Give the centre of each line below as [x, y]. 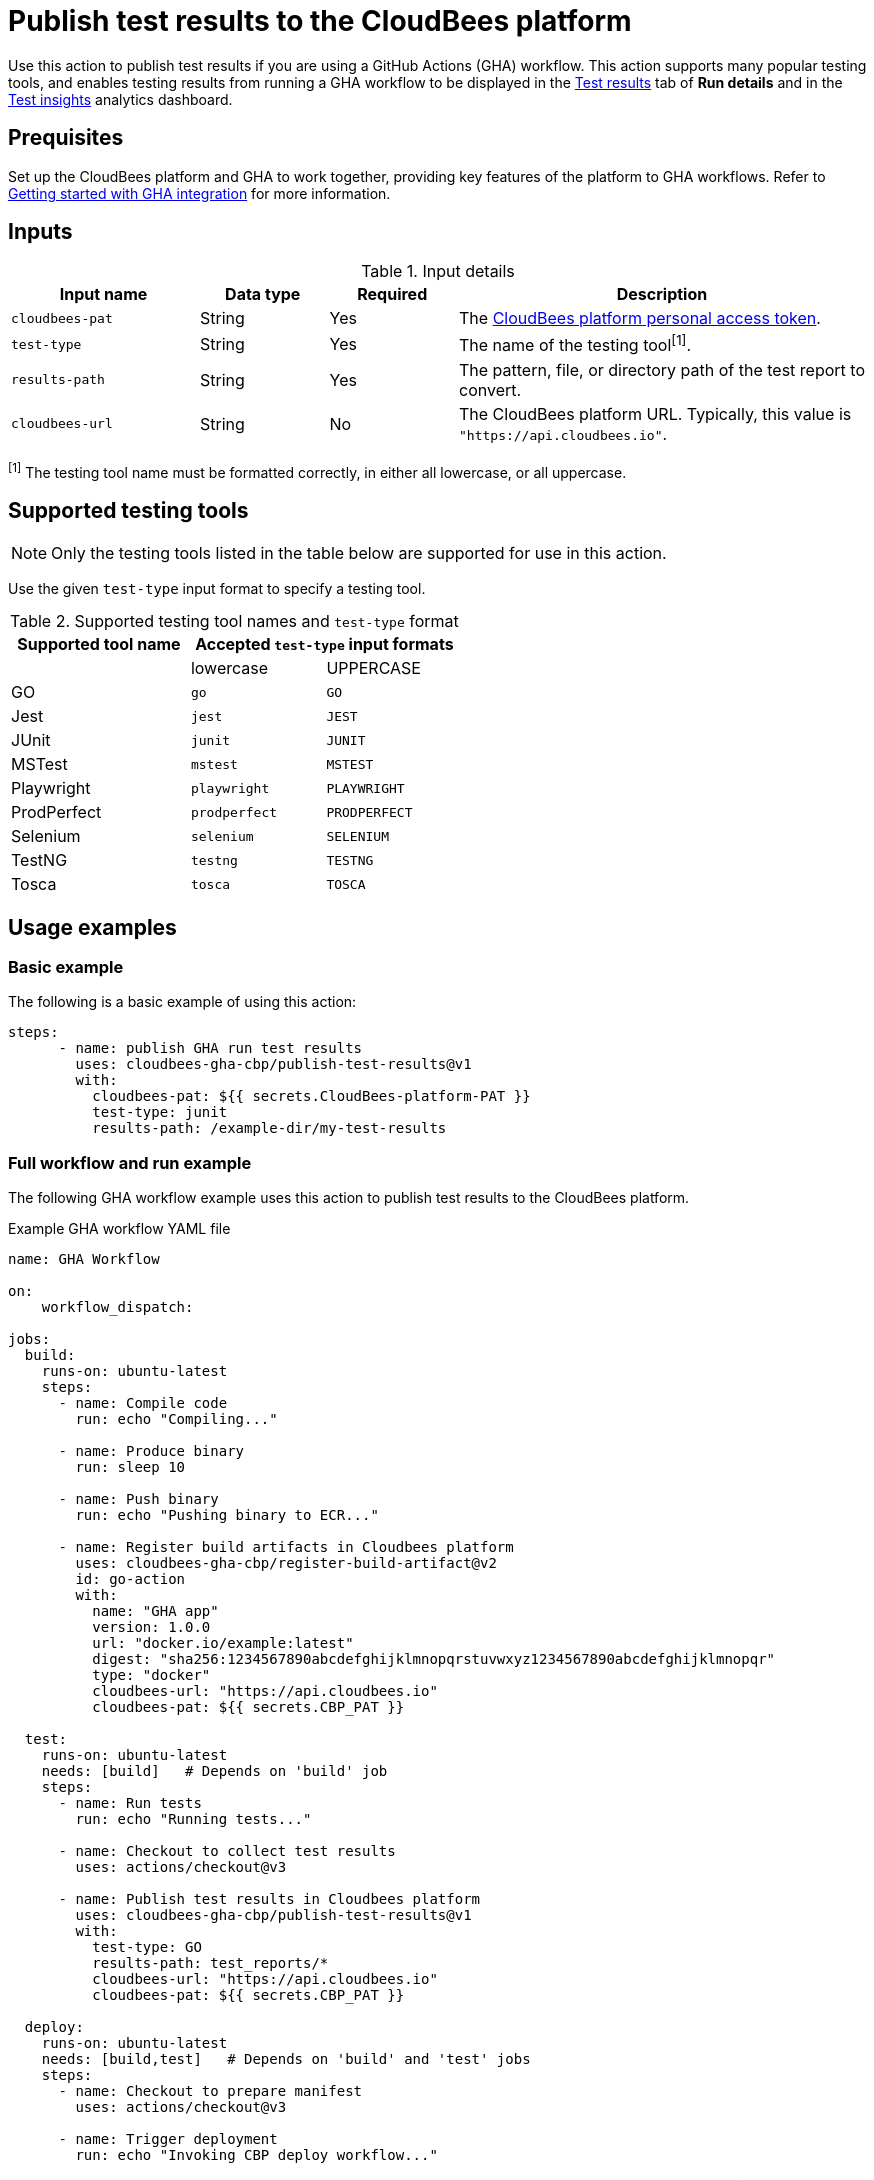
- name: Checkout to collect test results [227, 1851]
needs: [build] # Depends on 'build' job [214, 1771]
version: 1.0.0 [151, 1627]
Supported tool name [99, 644]
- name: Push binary [138, 1499]
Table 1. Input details [438, 271]
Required [392, 294]
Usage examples [92, 927]
